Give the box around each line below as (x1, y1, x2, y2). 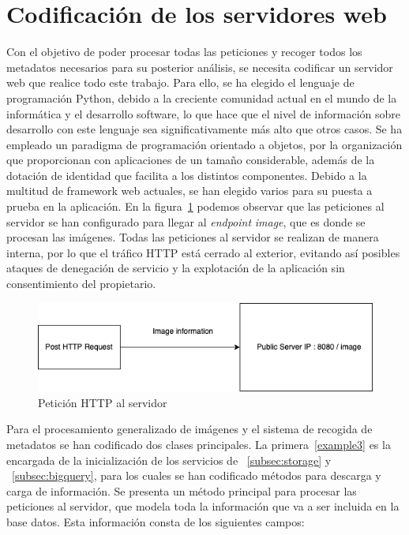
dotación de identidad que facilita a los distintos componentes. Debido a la (6, 166, 367, 183)
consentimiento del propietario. (6, 275, 156, 292)
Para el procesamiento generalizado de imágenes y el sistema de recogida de (6, 421, 373, 437)
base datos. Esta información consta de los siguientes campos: (6, 513, 305, 529)
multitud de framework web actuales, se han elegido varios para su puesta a (6, 182, 373, 199)
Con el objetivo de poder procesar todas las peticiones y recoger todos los (6, 43, 362, 60)
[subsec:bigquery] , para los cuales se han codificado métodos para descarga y (12, 467, 381, 484)
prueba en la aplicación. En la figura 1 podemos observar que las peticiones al (6, 198, 385, 215)
